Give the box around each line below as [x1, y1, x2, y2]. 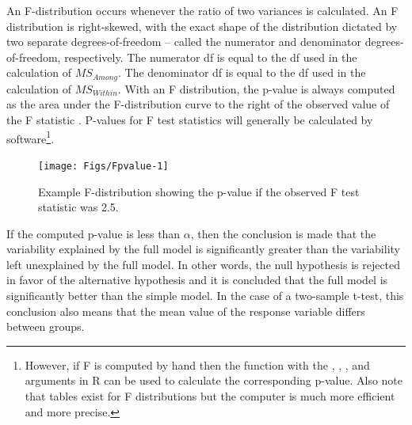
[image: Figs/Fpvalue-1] [38, 160, 169, 172]
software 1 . [6, 127, 55, 146]
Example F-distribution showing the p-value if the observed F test [38, 183, 360, 199]
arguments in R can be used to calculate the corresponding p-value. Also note [25, 372, 403, 389]
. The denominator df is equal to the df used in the [118, 64, 366, 81]
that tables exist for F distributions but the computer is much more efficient [25, 388, 395, 404]
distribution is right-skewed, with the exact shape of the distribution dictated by [6, 17, 398, 34]
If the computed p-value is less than [6, 225, 181, 241]
